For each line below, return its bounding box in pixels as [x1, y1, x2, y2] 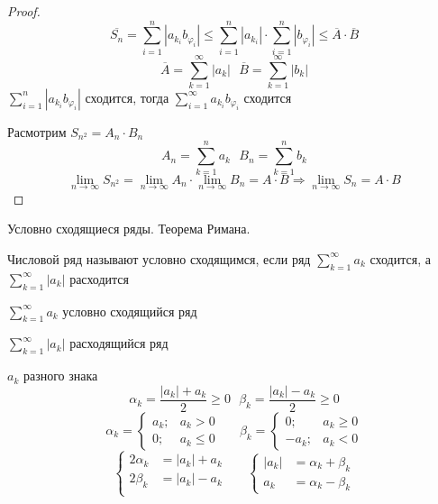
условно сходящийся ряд [62, 301, 197, 320]
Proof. [7, 2, 41, 20]
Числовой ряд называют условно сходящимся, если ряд [7, 249, 311, 268]
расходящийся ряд [69, 334, 169, 353]
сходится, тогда [85, 87, 169, 106]
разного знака [23, 366, 98, 385]
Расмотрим [7, 122, 67, 141]
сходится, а [370, 249, 431, 268]
